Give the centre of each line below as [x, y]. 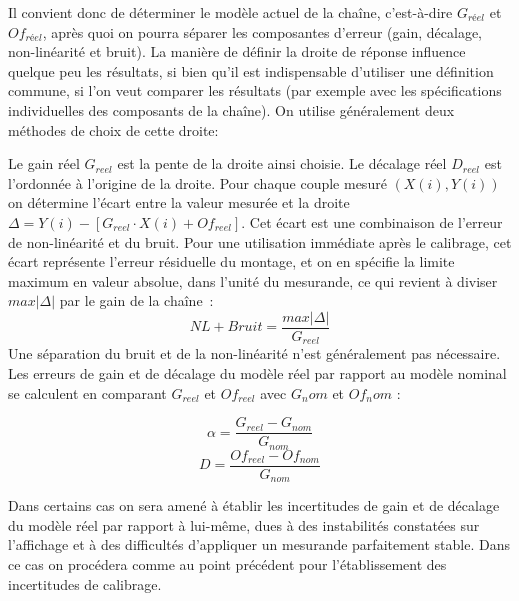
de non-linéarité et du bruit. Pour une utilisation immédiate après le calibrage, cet [260, 241]
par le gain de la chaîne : [136, 300]
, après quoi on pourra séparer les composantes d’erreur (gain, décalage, [262, 31]
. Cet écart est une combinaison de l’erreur [372, 221]
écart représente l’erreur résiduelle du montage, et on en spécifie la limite [231, 261]
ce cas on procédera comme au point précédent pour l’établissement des [227, 564]
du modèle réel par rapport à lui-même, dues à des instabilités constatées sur [244, 524]
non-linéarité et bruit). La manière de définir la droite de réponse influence [237, 51]
